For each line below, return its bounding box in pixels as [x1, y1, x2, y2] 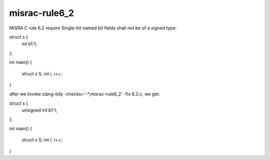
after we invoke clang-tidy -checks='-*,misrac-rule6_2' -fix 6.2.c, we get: [9, 91, 160, 97]
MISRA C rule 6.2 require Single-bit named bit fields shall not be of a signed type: [9, 25, 177, 31]
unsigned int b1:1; [21, 107, 57, 113]
